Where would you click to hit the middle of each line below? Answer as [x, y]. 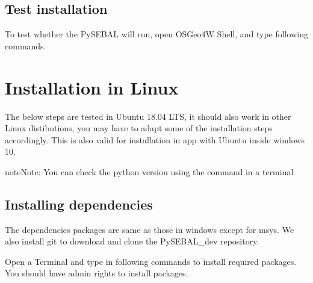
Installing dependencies [79, 204]
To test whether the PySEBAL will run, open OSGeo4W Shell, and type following [156, 34]
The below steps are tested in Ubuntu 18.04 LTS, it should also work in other [148, 116]
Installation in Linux [92, 87]
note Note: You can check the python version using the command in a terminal [149, 171]
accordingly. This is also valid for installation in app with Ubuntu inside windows [155, 139]
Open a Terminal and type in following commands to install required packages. [151, 261]
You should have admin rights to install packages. [97, 273]
